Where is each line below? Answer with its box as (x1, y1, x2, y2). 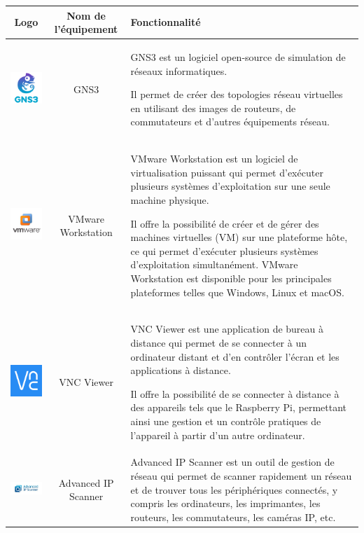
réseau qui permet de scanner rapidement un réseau (130, 468, 352, 483)
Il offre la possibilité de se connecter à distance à (130, 386, 339, 401)
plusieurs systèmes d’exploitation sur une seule (130, 179, 330, 193)
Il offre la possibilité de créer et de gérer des (130, 216, 319, 230)
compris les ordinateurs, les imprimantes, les (130, 496, 321, 511)
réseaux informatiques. (130, 63, 227, 78)
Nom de (66, 8, 106, 22)
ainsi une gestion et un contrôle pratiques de (130, 413, 321, 428)
